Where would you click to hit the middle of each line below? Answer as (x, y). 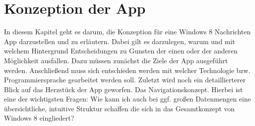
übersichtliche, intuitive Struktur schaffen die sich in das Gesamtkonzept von (119, 108)
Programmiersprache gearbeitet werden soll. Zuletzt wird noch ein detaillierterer (125, 80)
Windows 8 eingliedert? (39, 118)
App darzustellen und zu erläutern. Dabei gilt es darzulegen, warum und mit (120, 41)
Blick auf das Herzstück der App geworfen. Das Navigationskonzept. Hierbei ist (124, 89)
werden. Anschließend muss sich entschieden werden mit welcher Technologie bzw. (127, 70)
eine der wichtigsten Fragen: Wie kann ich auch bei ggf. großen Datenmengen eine (127, 99)
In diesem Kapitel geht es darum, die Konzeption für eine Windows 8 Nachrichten (127, 32)
